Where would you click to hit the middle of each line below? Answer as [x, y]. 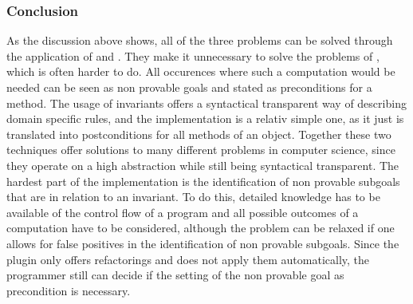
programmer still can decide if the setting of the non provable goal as [175, 275]
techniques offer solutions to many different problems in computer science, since [201, 150]
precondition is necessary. [69, 290]
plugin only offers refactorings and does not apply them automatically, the [188, 259]
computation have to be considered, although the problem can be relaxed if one [201, 228]
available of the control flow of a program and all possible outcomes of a [183, 212]
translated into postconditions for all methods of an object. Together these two [199, 134]
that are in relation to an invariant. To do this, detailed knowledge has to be [193, 197]
